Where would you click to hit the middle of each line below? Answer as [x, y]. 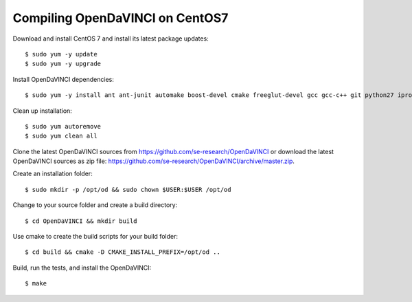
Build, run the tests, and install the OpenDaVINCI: [82, 268]
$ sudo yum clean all [61, 136]
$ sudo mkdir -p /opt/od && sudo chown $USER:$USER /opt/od [128, 190]
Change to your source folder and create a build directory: [95, 205]
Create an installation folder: [53, 174]
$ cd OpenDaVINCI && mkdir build [81, 221]
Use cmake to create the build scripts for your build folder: [95, 237]
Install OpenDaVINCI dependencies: [64, 79]
